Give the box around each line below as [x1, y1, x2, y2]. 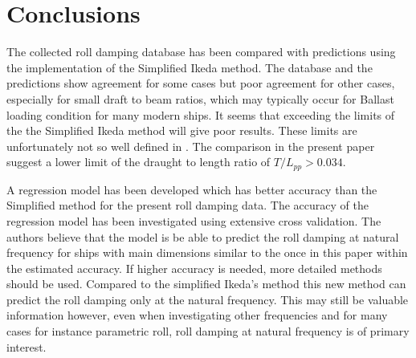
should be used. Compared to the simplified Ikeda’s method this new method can [6, 275, 406, 292]
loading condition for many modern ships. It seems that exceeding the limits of [6, 106, 395, 123]
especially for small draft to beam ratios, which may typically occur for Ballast [6, 90, 394, 107]
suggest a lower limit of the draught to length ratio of [6, 153, 271, 170]
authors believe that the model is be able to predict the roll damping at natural [6, 228, 399, 245]
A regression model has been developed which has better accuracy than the [6, 181, 377, 197]
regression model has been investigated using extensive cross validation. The [6, 212, 381, 229]
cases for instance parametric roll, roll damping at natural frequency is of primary [6, 323, 410, 340]
